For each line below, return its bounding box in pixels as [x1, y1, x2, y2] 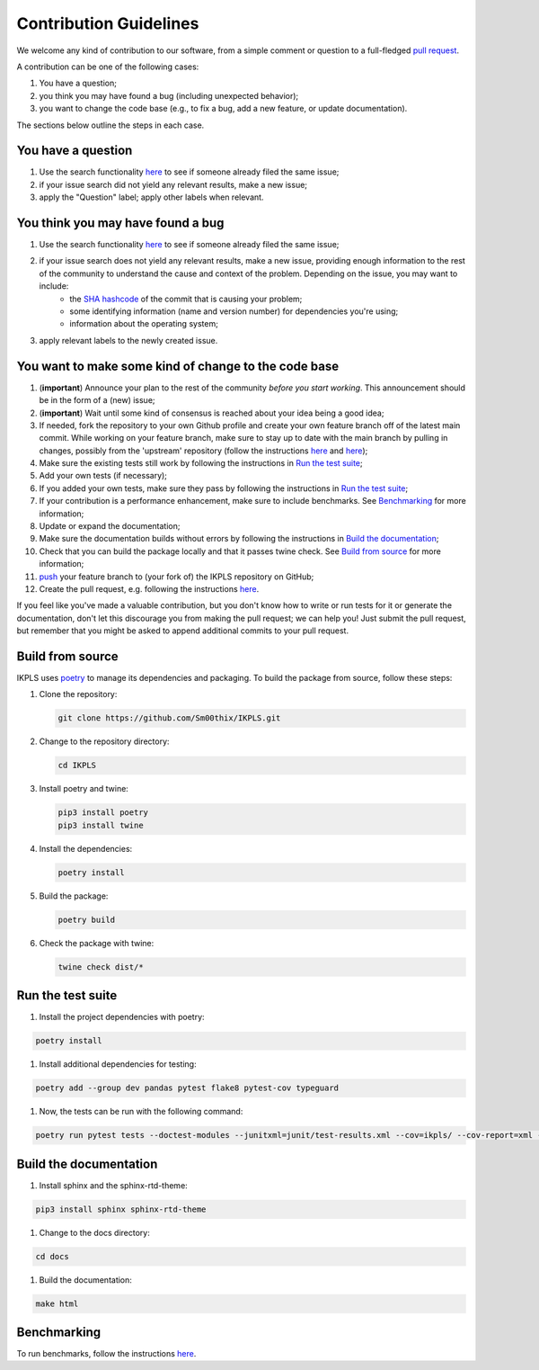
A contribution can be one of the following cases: [16, 61, 199, 72]
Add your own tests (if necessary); [39, 470, 168, 481]
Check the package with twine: [39, 937, 155, 948]
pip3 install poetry [57, 808, 148, 818]
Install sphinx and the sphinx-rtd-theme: [39, 1179, 188, 1191]
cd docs [35, 1251, 69, 1261]
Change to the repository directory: [39, 736, 170, 747]
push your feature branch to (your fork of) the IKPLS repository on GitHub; [39, 571, 314, 582]
